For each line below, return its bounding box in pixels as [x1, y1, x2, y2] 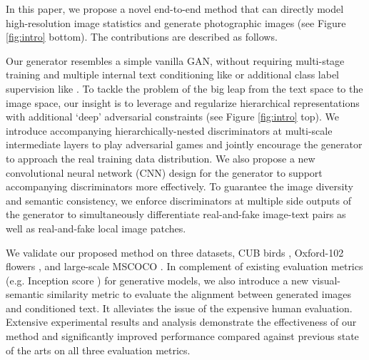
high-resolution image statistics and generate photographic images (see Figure [6, 15, 346, 30]
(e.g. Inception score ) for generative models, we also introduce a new [6, 272, 309, 287]
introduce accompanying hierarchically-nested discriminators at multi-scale [6, 123, 333, 138]
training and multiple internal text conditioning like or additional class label [6, 67, 340, 82]
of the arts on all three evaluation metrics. [6, 342, 191, 357]
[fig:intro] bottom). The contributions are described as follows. [6, 29, 278, 44]
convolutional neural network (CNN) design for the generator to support [6, 165, 323, 180]
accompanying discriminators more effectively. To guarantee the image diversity [6, 179, 353, 194]
